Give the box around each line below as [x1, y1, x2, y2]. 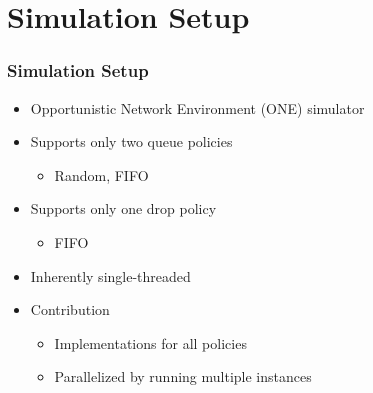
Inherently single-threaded [30, 265, 191, 286]
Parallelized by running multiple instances [54, 366, 312, 387]
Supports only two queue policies [30, 131, 233, 152]
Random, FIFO [54, 164, 149, 185]
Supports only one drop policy [30, 198, 217, 219]
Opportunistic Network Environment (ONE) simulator [30, 97, 365, 118]
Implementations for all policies [54, 332, 247, 353]
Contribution [30, 299, 110, 320]
